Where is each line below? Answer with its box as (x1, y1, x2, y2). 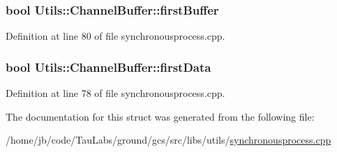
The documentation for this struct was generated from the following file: (6, 109, 315, 123)
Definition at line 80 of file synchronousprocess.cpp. (6, 29, 225, 43)
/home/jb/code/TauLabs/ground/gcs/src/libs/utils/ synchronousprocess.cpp (6, 132, 331, 147)
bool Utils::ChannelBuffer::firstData (6, 58, 211, 75)
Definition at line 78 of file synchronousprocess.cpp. (6, 86, 225, 100)
